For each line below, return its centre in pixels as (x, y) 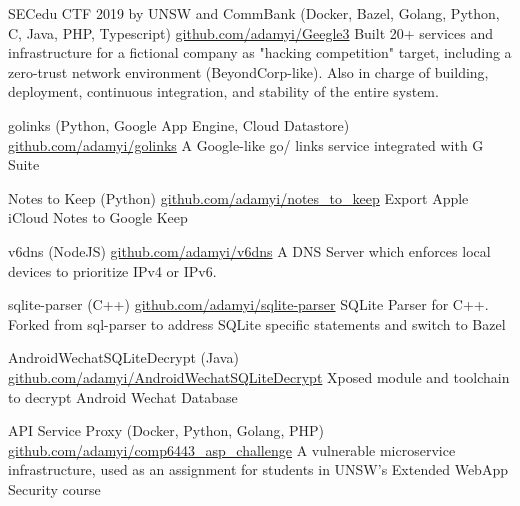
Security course (54, 488)
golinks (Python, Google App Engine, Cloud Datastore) (179, 124)
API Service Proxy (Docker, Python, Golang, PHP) (166, 430)
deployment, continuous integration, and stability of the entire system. (223, 91)
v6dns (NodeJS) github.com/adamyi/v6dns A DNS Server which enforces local (249, 250)
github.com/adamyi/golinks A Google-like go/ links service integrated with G (246, 144)
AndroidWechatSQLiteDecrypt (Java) (123, 357)
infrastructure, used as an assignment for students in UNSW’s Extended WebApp (258, 469)
